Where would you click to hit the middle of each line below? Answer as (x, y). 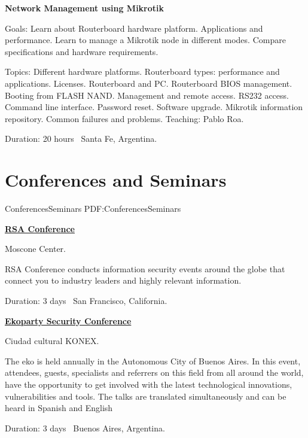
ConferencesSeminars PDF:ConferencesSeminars (93, 209)
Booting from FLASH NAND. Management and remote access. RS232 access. (147, 95)
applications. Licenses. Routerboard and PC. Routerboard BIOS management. (149, 83)
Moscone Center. (35, 249)
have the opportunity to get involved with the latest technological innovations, (149, 384)
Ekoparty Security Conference (68, 320)
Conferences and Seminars (116, 180)
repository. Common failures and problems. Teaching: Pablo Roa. (124, 118)
